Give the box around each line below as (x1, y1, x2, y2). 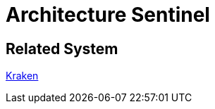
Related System (6, 39, 118, 58)
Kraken (6, 70, 39, 82)
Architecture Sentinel (6, 3, 210, 27)
